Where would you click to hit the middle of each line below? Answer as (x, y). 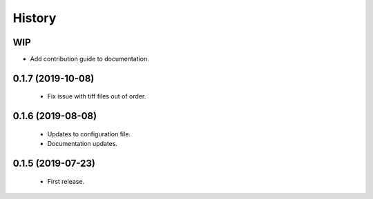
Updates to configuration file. (89, 134)
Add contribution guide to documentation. (90, 59)
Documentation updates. (82, 144)
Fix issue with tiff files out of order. (97, 96)
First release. (66, 181)
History (35, 18)
